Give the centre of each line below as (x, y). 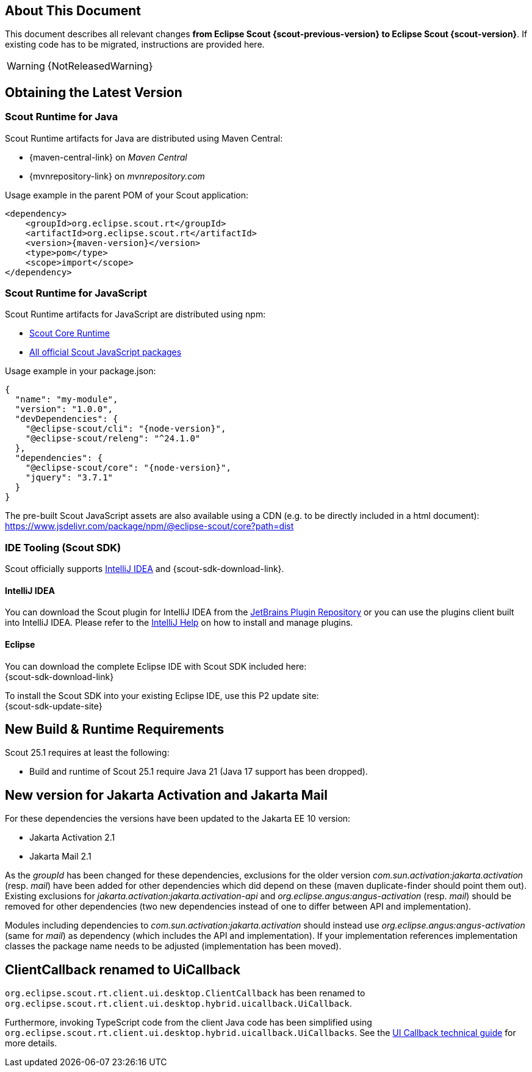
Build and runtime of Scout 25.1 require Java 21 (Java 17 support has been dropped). (199, 772)
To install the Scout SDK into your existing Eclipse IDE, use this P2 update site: (162, 695)
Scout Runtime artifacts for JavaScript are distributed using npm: (135, 314)
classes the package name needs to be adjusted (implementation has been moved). (173, 946)
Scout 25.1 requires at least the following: (87, 753)
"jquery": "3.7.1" (69, 478)
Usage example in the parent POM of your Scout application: (127, 195)
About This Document (73, 11)
